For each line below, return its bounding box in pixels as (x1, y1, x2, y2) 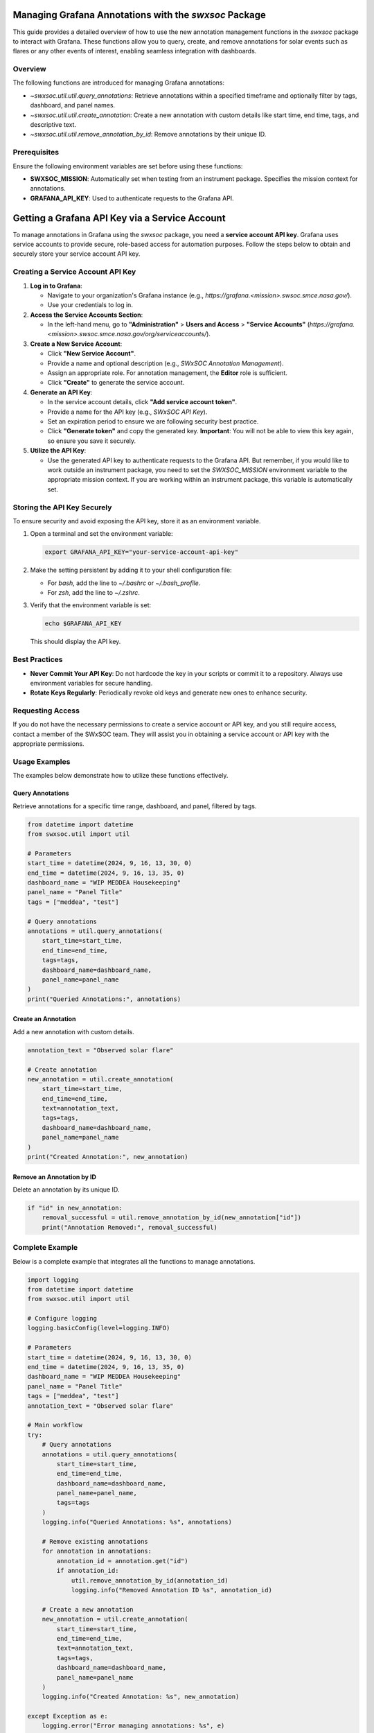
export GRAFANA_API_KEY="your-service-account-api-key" (44, 548, 239, 556)
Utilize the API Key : (30, 446, 87, 455)
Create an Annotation (12, 1015, 76, 1023)
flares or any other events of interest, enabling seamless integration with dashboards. (12, 47, 257, 55)
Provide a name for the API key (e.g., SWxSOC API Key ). (47, 408, 208, 416)
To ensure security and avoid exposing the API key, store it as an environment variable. (12, 516, 261, 525)
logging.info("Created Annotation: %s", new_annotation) (42, 1693, 240, 1701)
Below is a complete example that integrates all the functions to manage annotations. (12, 1257, 256, 1265)
